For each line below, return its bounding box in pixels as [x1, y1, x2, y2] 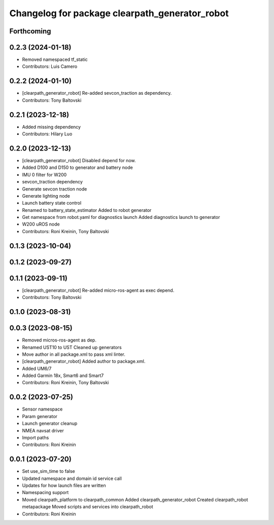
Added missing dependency [22, 124, 81, 130]
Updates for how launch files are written [22, 482, 106, 489]
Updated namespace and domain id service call [22, 475, 122, 481]
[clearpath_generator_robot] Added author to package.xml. [22, 358, 146, 364]
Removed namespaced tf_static [22, 56, 88, 63]
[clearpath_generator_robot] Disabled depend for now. [22, 157, 136, 163]
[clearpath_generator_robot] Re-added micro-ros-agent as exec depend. [22, 287, 175, 293]
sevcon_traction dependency [22, 179, 83, 185]
